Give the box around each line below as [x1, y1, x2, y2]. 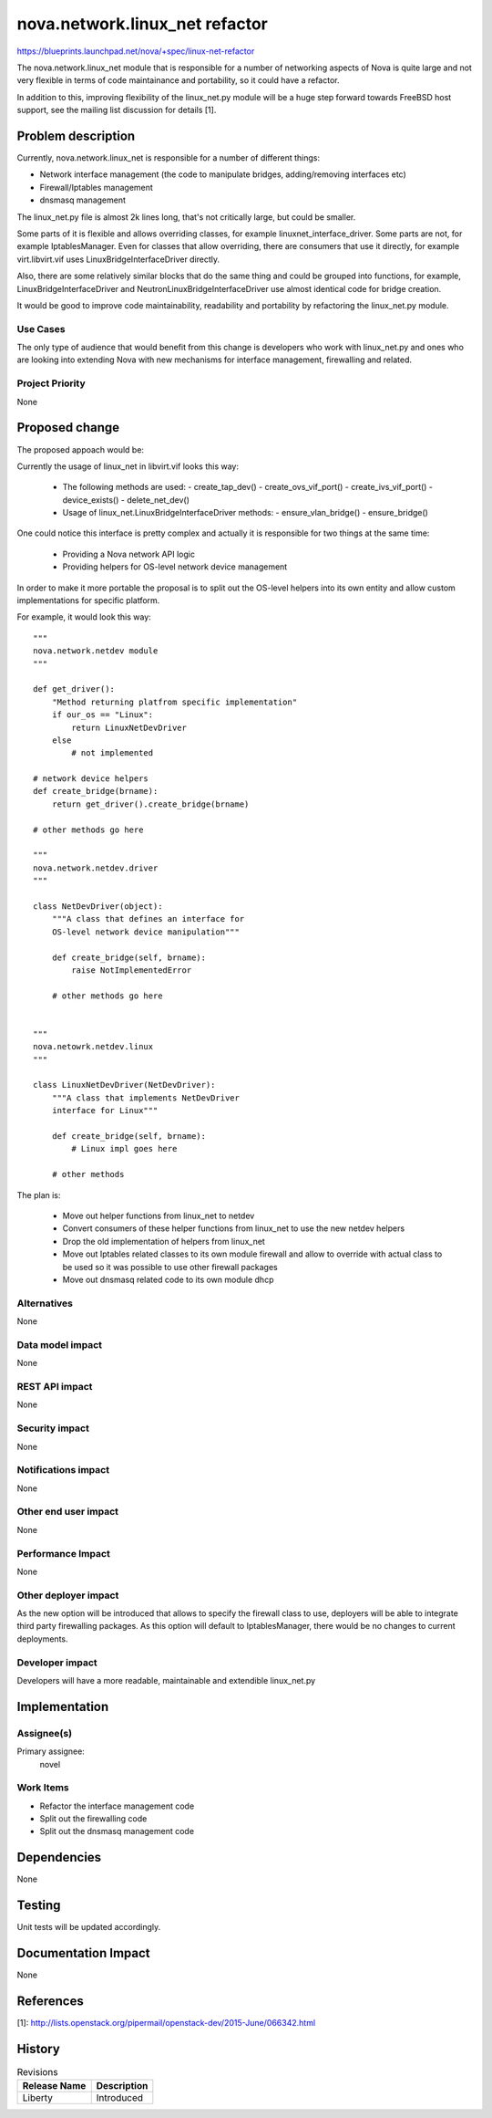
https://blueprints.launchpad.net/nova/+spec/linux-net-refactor [16, 46, 255, 57]
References [16, 1993, 84, 2008]
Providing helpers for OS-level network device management [62, 561, 288, 572]
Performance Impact [16, 1547, 111, 1560]
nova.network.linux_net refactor [16, 14, 269, 34]
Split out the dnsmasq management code [39, 1826, 195, 1837]
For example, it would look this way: [16, 611, 152, 622]
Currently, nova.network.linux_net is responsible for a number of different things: [16, 152, 321, 163]
